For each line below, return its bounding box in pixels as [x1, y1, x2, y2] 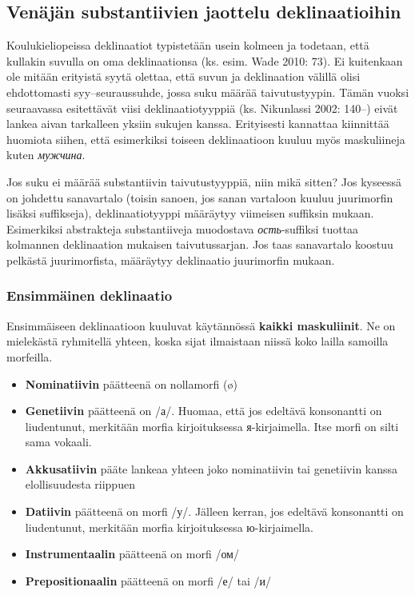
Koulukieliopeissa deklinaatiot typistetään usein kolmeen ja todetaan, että [6, 37, 369, 54]
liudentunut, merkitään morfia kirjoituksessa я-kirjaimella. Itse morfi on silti [25, 417, 399, 434]
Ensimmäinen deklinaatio [6, 286, 173, 305]
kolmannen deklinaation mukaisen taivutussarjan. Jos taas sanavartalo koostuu [6, 236, 393, 253]
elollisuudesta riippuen [25, 476, 135, 493]
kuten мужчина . [6, 146, 86, 163]
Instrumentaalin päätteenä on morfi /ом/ [25, 545, 239, 562]
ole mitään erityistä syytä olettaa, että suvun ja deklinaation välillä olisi [6, 68, 361, 85]
